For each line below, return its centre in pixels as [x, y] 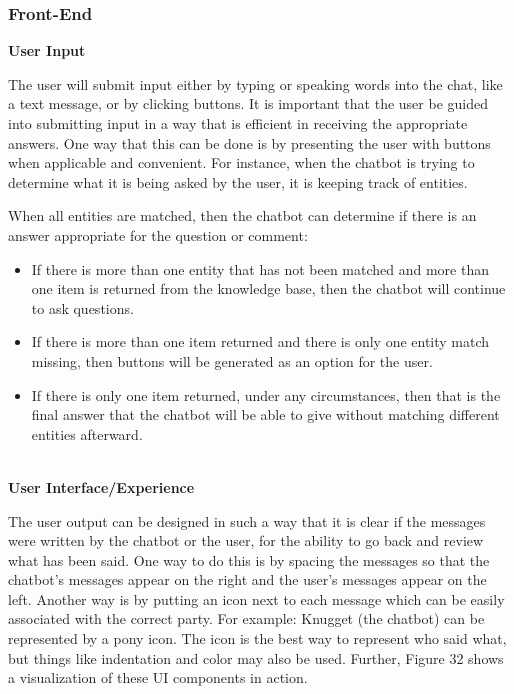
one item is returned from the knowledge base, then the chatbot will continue [268, 288]
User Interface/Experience [101, 486]
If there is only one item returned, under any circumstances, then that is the [266, 394]
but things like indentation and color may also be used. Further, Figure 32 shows [256, 657]
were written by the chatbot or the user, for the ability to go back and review [246, 540]
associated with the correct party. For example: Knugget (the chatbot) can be [246, 618]
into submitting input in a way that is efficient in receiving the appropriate [238, 123]
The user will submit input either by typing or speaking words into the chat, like [255, 83]
